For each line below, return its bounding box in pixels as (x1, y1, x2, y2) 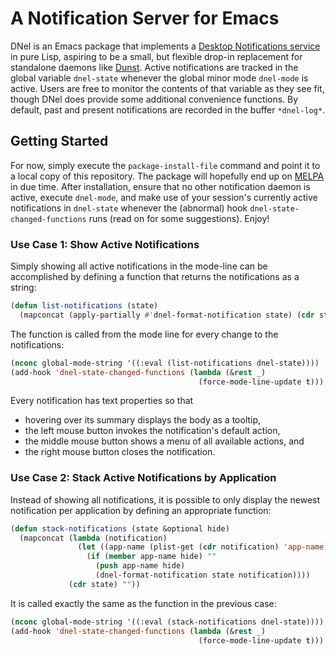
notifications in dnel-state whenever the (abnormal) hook (10, 202, 248, 214)
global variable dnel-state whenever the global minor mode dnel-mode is (10, 72, 309, 84)
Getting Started (10, 133, 109, 150)
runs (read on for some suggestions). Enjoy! (88, 212, 270, 224)
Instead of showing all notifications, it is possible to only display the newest (10, 493, 321, 506)
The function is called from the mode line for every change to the (10, 328, 279, 340)
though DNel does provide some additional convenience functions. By (10, 93, 299, 105)
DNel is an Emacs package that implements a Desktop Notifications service (10, 40, 321, 52)
